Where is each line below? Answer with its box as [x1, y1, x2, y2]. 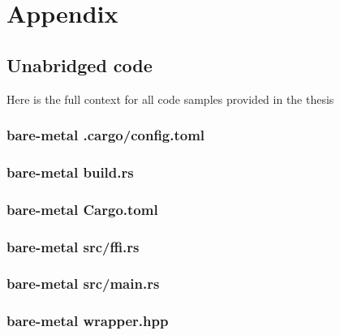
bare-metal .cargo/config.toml [6, 125, 205, 145]
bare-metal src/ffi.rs [6, 236, 140, 256]
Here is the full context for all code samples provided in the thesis [6, 90, 334, 107]
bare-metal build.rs [6, 161, 134, 182]
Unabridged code [6, 52, 153, 77]
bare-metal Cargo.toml [6, 199, 158, 219]
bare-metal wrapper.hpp [6, 311, 169, 331]
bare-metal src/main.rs [6, 273, 160, 294]
